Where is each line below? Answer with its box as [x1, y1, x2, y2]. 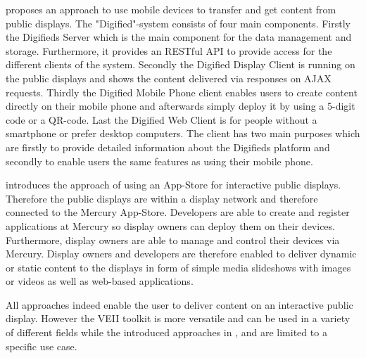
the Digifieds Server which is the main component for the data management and [6, 30, 352, 44]
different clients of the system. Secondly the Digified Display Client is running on [6, 57, 355, 72]
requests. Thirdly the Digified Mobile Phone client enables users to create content [6, 84, 358, 99]
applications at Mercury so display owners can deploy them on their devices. [6, 218, 335, 233]
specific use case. [6, 338, 77, 353]
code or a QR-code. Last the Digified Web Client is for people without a [6, 112, 317, 127]
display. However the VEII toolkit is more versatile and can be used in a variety [6, 311, 351, 326]
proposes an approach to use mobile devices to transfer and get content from [6, 2, 336, 16]
